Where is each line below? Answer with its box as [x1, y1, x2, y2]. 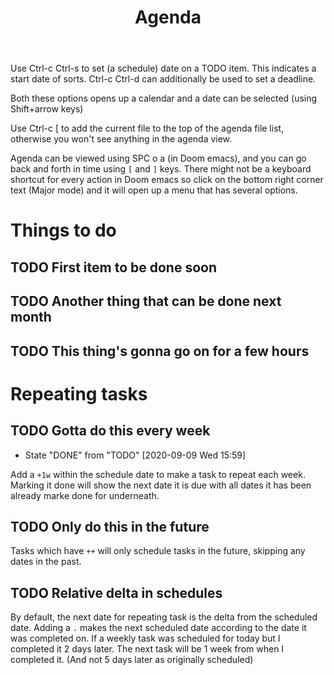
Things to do [10, 219, 117, 242]
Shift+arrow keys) [10, 103, 84, 115]
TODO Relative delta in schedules [10, 584, 223, 601]
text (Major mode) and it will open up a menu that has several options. [10, 184, 298, 196]
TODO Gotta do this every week [10, 422, 211, 440]
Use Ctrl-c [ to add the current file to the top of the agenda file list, [10, 122, 285, 135]
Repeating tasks [10, 382, 148, 405]
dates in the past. [10, 556, 82, 568]
